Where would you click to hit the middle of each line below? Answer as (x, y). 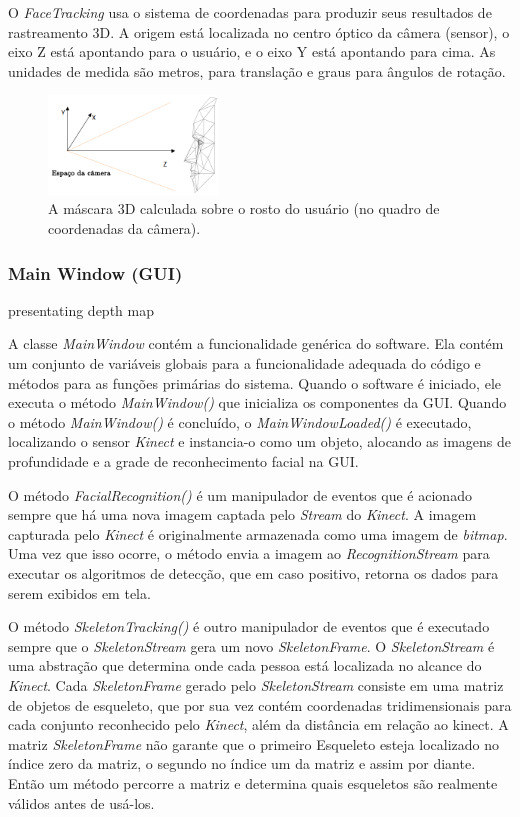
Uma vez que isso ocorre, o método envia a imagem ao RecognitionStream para (249, 553)
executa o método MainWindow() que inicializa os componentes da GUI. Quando (257, 402)
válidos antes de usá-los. (81, 802)
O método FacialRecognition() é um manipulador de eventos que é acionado (240, 494)
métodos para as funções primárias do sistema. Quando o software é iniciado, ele (254, 382)
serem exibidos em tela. (79, 592)
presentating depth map (81, 309)
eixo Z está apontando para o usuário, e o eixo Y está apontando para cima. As (252, 51)
